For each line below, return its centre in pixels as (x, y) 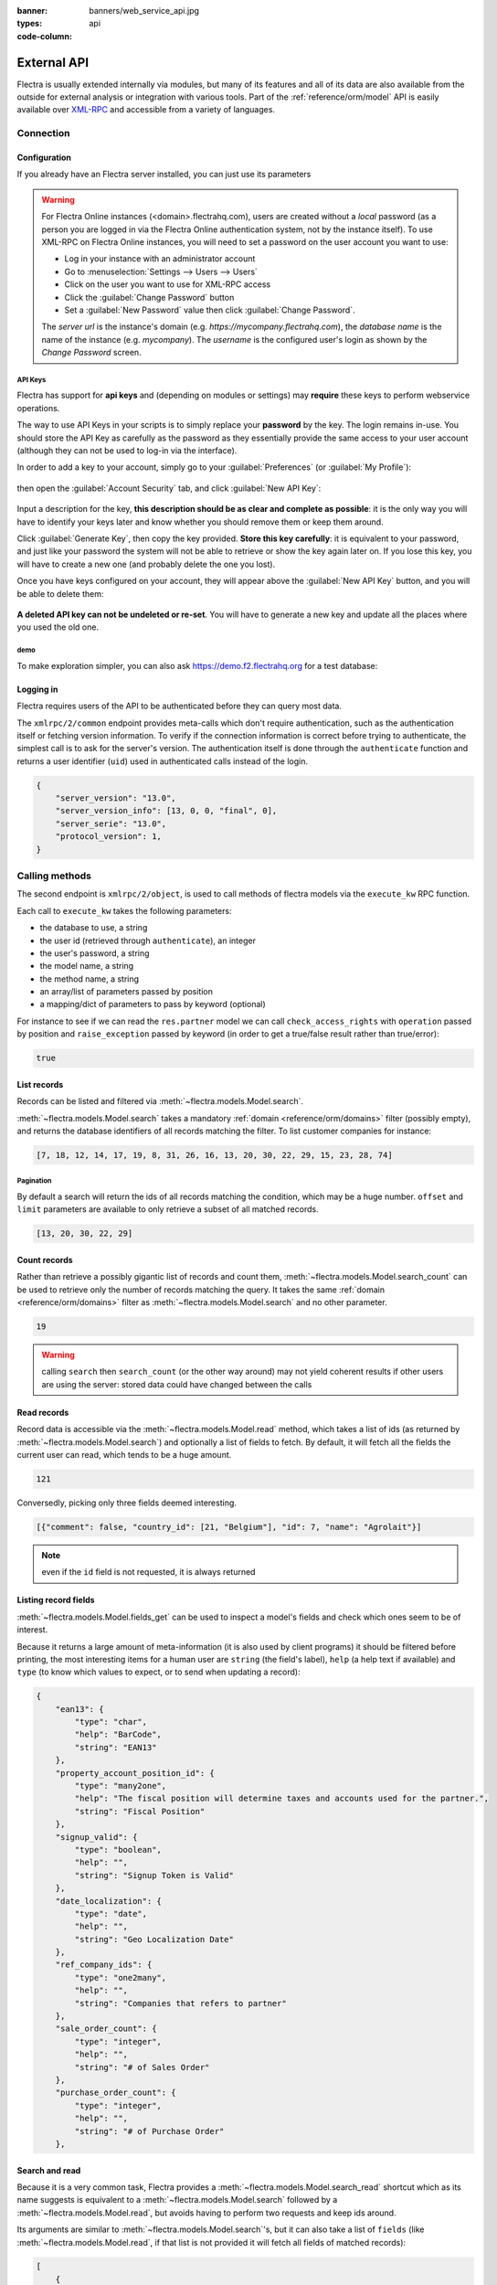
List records (40, 1084)
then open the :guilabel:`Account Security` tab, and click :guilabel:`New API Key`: (169, 488)
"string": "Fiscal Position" (140, 1811)
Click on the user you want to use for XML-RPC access (168, 284)
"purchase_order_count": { (116, 2093)
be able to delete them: (60, 593)
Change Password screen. (91, 353)
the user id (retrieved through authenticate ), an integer (148, 941)
